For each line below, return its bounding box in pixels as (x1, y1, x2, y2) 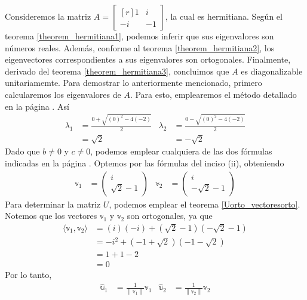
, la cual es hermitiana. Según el (165, 10, 283, 22)
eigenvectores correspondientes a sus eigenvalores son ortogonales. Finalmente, (5, 53, 291, 66)
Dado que (5, 145, 40, 157)
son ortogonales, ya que (127, 209, 213, 222)
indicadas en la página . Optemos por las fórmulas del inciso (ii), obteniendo (5, 156, 284, 169)
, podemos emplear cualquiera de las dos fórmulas (90, 145, 272, 157)
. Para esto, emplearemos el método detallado (130, 88, 297, 100)
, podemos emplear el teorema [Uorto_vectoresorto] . (109, 197, 300, 210)
